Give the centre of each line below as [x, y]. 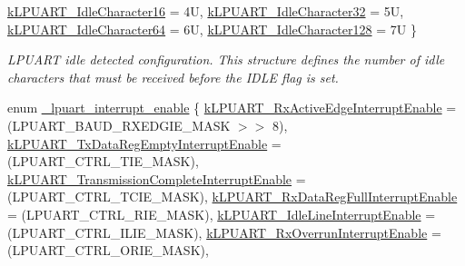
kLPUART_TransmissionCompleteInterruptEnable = [157, 178]
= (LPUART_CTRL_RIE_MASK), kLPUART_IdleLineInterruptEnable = [222, 214]
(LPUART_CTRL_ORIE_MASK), [108, 250]
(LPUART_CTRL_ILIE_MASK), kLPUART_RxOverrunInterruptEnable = [224, 232]
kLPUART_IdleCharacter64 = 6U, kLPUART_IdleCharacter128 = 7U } [212, 29]
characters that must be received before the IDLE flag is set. [173, 77]
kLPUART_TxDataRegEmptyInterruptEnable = [144, 143]
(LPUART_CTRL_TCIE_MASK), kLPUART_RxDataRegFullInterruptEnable [232, 197]
